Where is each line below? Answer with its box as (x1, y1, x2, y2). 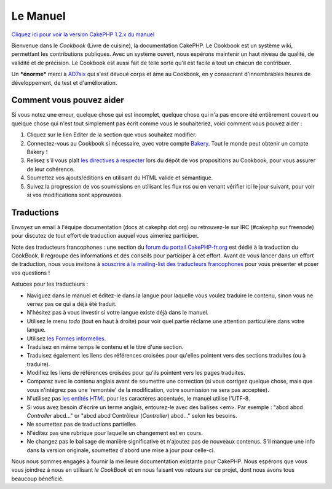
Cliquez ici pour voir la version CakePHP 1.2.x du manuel (11, 31, 155, 38)
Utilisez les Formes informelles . (26, 335, 106, 342)
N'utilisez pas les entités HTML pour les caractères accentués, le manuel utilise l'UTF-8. (26, 395, 250, 402)
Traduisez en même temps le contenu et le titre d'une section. (26, 343, 184, 350)
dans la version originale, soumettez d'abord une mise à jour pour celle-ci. (26, 446, 215, 454)
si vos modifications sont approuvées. (26, 191, 123, 198)
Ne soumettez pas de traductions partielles (26, 421, 136, 428)
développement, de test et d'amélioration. (11, 79, 117, 86)
